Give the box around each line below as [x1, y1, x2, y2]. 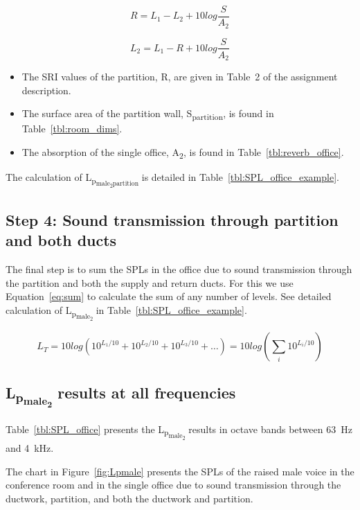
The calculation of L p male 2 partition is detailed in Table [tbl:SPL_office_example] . [6, 170, 339, 190]
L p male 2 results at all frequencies [6, 381, 236, 411]
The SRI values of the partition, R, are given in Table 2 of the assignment [21, 69, 338, 84]
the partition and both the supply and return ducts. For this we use [6, 275, 294, 290]
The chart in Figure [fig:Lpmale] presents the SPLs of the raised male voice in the [6, 464, 354, 478]
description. [21, 82, 71, 97]
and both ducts [6, 229, 117, 251]
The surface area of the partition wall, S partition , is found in [21, 106, 274, 123]
